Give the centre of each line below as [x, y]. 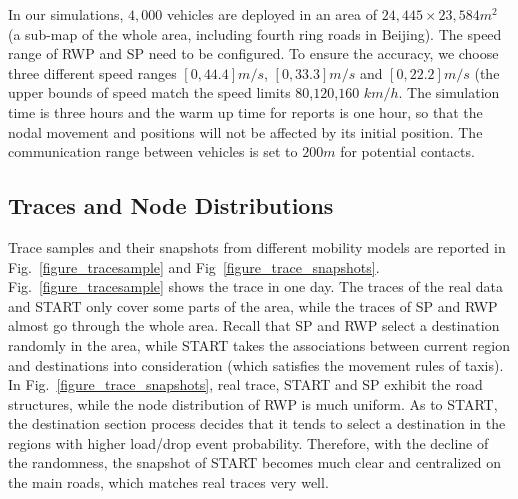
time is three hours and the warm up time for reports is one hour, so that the [245, 111]
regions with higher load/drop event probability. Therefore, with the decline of [248, 442]
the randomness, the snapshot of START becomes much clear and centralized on [254, 462]
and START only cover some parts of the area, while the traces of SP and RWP [253, 305]
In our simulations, [66, 14]
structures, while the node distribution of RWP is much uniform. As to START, [253, 403]
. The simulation [449, 92]
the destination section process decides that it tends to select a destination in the [257, 423]
